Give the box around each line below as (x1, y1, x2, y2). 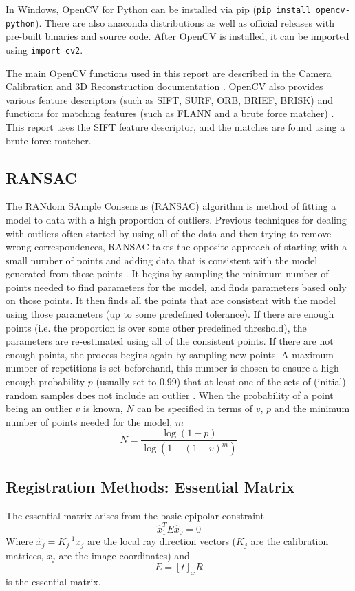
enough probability (6, 374, 85, 389)
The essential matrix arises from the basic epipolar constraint (6, 508, 264, 522)
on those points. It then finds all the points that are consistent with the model (6, 293, 336, 308)
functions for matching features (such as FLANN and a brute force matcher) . (6, 106, 334, 120)
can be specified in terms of (137, 401, 253, 416)
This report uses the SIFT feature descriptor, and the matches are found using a (6, 119, 345, 133)
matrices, (6, 548, 44, 563)
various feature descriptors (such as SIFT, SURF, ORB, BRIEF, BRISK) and (6, 92, 333, 107)
